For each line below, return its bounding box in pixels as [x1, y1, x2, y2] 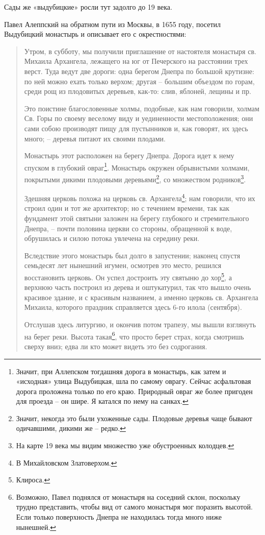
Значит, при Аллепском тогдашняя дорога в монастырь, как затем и [16, 366, 226, 376]
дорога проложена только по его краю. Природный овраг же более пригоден [16, 385, 253, 396]
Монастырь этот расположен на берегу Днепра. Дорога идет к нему [24, 150, 234, 161]
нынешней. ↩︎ [16, 521, 57, 532]
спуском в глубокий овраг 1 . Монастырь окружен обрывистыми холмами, [24, 160, 250, 173]
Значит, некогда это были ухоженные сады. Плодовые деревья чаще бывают [16, 412, 252, 423]
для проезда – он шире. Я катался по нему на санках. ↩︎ [16, 396, 189, 406]
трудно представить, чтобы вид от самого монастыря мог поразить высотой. [16, 501, 253, 512]
